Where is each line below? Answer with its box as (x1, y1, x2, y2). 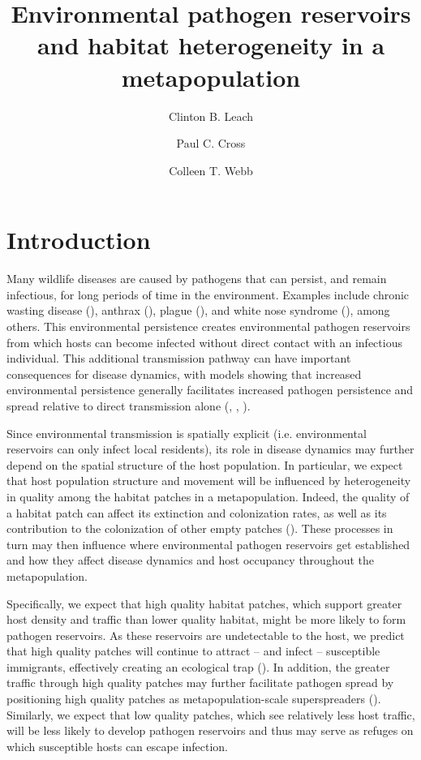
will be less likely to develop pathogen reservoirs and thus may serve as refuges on (6, 722, 414, 739)
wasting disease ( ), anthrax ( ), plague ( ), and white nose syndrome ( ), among (6, 302, 390, 319)
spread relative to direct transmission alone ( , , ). (6, 397, 251, 414)
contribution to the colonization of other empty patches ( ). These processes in (6, 520, 393, 537)
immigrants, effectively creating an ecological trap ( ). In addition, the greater (6, 658, 390, 675)
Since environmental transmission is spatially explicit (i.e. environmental (6, 424, 367, 441)
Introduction (6, 223, 151, 256)
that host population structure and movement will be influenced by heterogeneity (6, 472, 411, 489)
